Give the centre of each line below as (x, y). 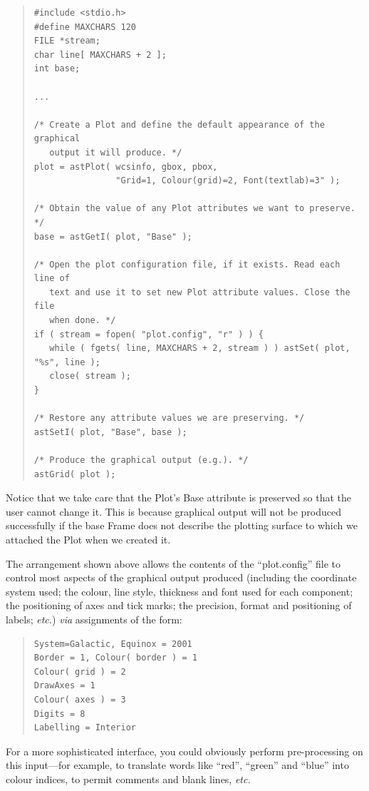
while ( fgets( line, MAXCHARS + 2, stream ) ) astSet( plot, (200, 348)
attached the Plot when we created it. (88, 539)
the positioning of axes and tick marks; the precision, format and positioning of (179, 605)
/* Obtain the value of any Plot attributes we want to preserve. (194, 209)
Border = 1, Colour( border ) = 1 (115, 658)
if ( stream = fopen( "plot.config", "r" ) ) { (149, 334)
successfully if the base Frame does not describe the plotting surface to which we (182, 525)
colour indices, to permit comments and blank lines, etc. (128, 779)
